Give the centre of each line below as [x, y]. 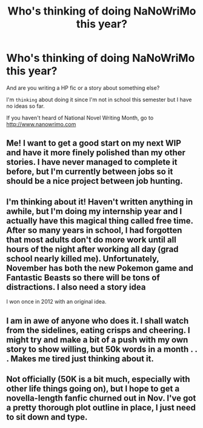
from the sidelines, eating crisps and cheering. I [98, 330]
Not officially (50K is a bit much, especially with [98, 379]
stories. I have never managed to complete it [92, 162]
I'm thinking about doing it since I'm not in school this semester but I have [99, 99]
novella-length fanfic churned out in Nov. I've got [101, 398]
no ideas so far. [26, 106]
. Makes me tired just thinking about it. [80, 359]
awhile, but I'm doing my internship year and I [94, 211]
